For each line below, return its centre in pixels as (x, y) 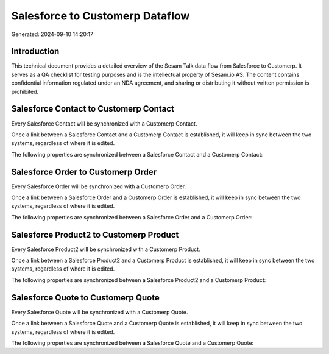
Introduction (35, 51)
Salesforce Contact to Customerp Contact (93, 109)
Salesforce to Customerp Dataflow (101, 16)
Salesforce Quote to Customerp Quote (85, 298)
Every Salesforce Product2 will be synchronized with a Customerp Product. (106, 249)
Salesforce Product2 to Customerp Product (95, 235)
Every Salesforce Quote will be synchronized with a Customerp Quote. (100, 312)
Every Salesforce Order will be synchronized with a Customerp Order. (99, 186)
